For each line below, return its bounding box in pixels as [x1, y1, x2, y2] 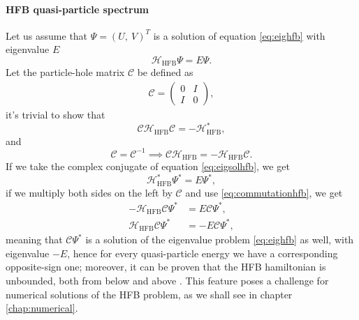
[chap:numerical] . [6, 300, 78, 315]
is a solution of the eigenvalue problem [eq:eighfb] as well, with [85, 232, 354, 247]
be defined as [137, 65, 193, 79]
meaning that [6, 232, 63, 247]
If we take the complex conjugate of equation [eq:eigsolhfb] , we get [6, 159, 290, 174]
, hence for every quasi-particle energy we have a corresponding [67, 245, 338, 260]
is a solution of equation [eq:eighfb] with [153, 28, 325, 43]
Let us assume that [6, 28, 88, 43]
